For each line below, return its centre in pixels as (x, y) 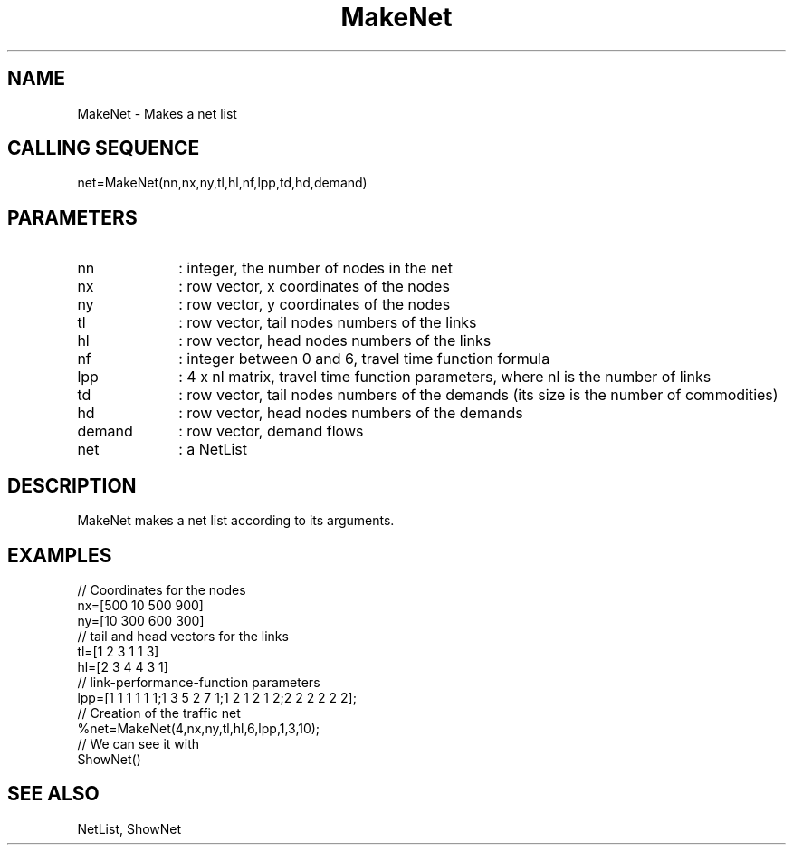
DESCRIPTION (72, 485)
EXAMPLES (60, 555)
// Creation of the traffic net (159, 713)
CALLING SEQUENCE (104, 148)
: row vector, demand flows (271, 431)
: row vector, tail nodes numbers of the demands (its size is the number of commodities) (478, 395)
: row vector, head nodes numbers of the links (335, 341)
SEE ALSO (53, 794)
